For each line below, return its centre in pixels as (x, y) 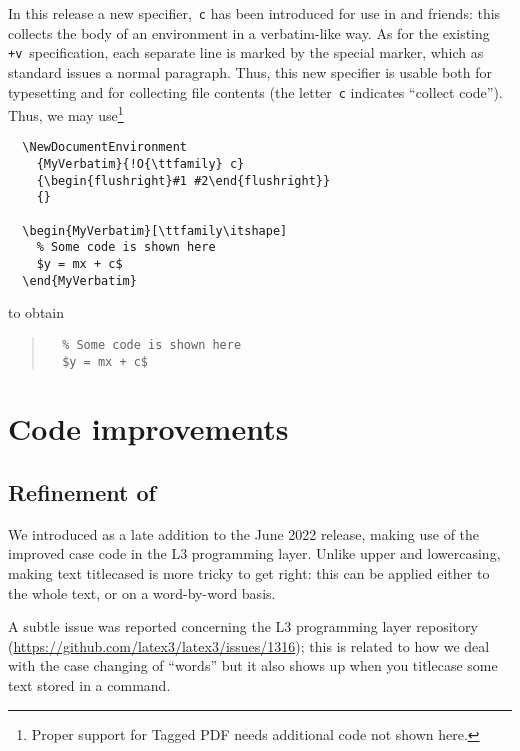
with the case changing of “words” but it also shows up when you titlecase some (253, 665)
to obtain (36, 312)
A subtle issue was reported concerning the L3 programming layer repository (243, 626)
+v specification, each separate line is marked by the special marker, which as (246, 52)
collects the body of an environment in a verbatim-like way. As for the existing (249, 32)
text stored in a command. (89, 684)
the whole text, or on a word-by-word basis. (142, 592)
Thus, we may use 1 (66, 113)
